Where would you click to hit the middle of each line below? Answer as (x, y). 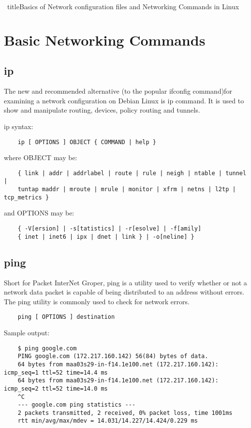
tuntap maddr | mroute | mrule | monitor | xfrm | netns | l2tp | (127, 189)
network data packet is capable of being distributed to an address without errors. (124, 292)
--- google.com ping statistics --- (77, 405)
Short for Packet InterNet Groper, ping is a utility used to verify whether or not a (125, 282)
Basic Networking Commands (105, 40)
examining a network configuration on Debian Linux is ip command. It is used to (124, 100)
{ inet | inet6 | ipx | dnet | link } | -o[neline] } (106, 237)
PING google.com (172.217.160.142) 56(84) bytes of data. (113, 356)
